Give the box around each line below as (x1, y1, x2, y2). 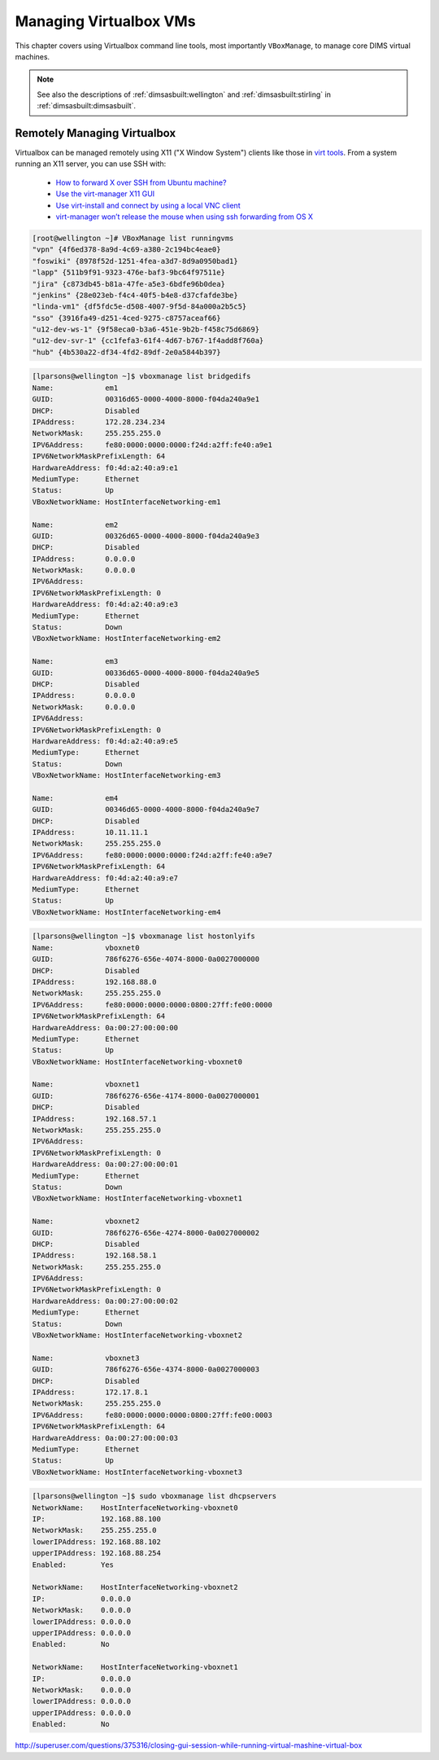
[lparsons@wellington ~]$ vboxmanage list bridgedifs (32, 371, 251, 381)
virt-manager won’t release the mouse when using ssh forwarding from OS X (55, 212, 313, 222)
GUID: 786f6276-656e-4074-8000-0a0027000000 (32, 955, 260, 964)
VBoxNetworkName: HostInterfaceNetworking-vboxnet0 (32, 1057, 243, 1066)
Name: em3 (32, 656, 119, 666)
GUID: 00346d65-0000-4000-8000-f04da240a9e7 (32, 805, 260, 814)
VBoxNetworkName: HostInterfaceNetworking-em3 (32, 770, 221, 780)
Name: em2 (32, 520, 119, 529)
